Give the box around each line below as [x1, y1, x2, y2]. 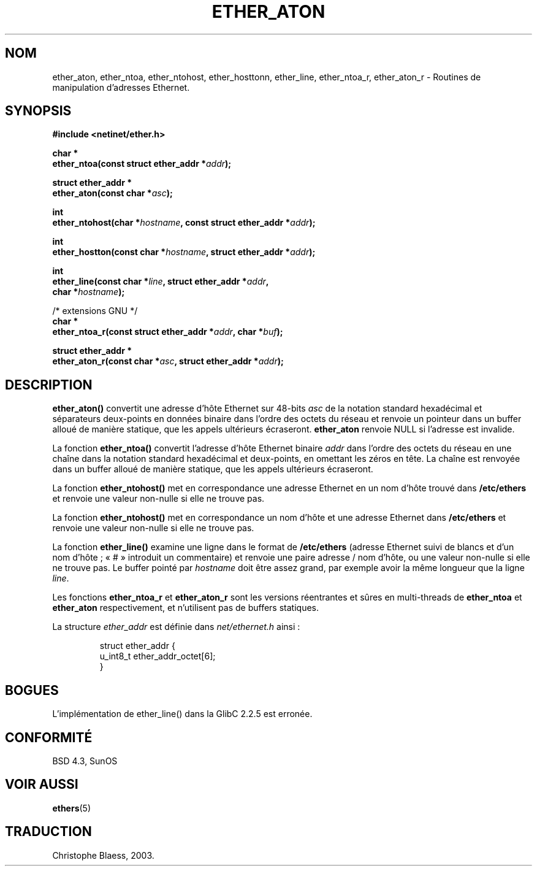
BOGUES [5, 682, 59, 698]
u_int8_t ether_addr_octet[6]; [99, 651, 216, 662]
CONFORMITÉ [5, 729, 93, 745]
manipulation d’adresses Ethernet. [52, 82, 190, 93]
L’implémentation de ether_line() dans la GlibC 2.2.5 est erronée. [52, 708, 313, 719]
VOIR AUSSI [5, 777, 78, 792]
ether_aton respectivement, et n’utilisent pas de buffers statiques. [52, 602, 319, 613]
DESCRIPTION [5, 377, 93, 393]
